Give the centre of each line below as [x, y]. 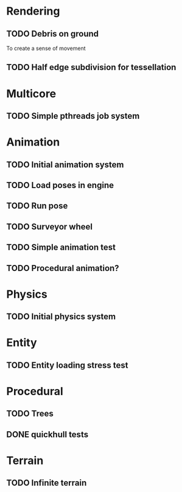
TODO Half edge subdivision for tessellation [91, 67]
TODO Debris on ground [53, 34]
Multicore [31, 93]
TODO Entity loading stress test [67, 365]
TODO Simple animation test [61, 248]
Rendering [33, 11]
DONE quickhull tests [47, 434]
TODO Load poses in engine [60, 185]
